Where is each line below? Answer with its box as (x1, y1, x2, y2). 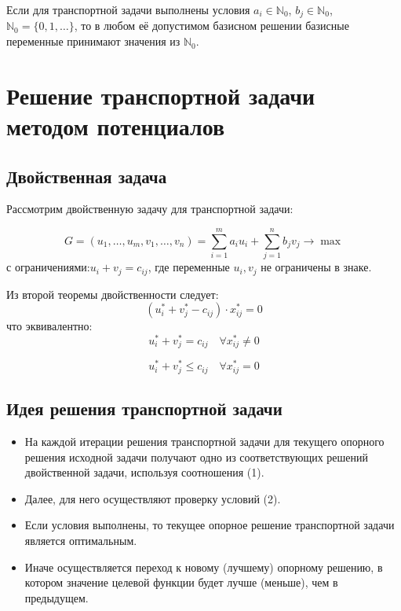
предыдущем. (24, 589, 89, 605)
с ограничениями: (6, 259, 90, 275)
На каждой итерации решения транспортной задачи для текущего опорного (24, 433, 385, 450)
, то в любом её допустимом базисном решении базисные (74, 17, 349, 34)
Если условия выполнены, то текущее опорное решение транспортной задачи (24, 517, 395, 533)
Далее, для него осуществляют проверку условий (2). (24, 490, 281, 506)
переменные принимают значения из (6, 33, 180, 50)
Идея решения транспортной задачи (6, 396, 283, 421)
